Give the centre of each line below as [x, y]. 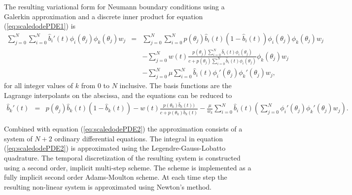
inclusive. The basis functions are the [176, 85]
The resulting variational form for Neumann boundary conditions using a [114, 6]
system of [18, 138]
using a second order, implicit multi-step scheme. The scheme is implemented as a [128, 167]
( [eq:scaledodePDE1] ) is [40, 26]
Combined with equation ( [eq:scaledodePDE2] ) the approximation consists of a [123, 129]
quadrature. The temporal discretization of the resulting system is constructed [122, 157]
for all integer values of [39, 85]
